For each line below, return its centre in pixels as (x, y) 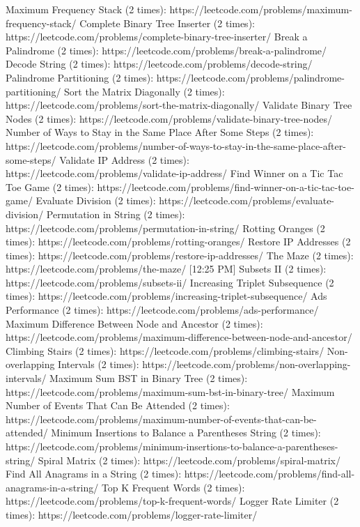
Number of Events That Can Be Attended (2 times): (118, 405)
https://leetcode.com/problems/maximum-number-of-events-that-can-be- (161, 419)
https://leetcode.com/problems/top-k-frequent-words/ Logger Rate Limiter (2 (172, 501)
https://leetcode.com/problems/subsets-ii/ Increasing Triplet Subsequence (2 (170, 282)
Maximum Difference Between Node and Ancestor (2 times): (134, 323)
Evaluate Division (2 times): (96, 200)
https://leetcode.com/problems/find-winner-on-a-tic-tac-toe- (226, 186)
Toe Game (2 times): (50, 186)
